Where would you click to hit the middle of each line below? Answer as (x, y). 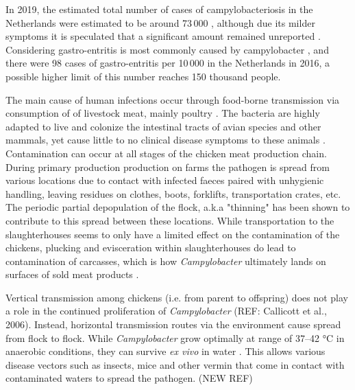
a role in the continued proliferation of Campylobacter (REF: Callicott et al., (166, 311)
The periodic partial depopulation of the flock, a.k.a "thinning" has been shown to (178, 207)
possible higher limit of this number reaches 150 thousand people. (143, 76)
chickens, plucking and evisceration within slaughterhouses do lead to (151, 248)
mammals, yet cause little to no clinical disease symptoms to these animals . (166, 140)
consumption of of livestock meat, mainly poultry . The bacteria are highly (163, 113)
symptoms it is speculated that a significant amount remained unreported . (163, 36)
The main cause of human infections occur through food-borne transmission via (173, 99)
